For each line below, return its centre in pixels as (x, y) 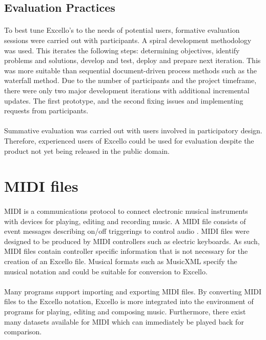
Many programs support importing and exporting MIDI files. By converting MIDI (133, 291)
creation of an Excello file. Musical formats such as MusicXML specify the (121, 261)
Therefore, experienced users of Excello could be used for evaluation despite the (129, 140)
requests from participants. (46, 111)
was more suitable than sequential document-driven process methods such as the (131, 70)
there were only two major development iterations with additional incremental (127, 90)
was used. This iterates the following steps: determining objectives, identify (122, 50)
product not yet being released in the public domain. (87, 151)
